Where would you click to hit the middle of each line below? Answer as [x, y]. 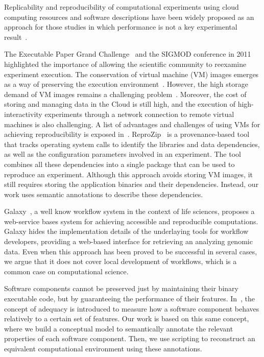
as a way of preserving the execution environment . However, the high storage [126, 84]
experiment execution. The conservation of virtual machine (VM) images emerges [131, 74]
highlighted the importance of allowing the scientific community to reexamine [125, 64]
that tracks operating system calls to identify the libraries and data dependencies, [132, 144]
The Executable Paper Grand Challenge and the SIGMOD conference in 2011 [128, 54]
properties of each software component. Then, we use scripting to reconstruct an [130, 338]
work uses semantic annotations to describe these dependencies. [104, 194]
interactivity [23, 114]
